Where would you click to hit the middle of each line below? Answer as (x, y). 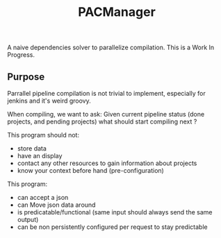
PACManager (117, 12)
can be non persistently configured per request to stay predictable (112, 227)
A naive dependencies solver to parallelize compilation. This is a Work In (111, 48)
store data (32, 148)
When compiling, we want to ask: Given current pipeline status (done (106, 114)
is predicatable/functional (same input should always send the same (115, 212)
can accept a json (43, 197)
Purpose (26, 77)
